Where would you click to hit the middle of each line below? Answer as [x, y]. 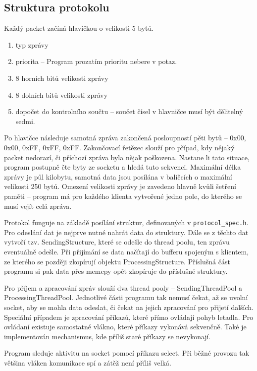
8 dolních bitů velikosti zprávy [62, 94]
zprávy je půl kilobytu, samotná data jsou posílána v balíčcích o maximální [118, 176]
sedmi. [25, 121]
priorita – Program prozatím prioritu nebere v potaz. [96, 61]
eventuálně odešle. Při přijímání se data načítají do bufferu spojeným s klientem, [127, 251]
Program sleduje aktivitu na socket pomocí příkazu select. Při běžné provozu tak [127, 353]
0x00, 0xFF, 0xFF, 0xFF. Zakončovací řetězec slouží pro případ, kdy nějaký [119, 147]
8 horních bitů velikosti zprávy [62, 78]
